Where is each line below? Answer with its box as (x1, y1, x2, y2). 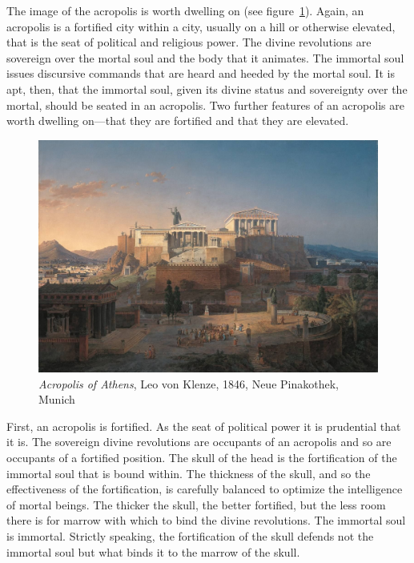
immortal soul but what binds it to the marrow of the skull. (6, 543, 300, 560)
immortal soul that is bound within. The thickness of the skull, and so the (6, 464, 371, 481)
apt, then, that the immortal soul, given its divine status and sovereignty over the (6, 80, 408, 97)
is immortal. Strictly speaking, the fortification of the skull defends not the (6, 527, 374, 544)
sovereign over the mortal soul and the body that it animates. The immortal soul (6, 49, 404, 66)
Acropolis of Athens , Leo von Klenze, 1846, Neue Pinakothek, (38, 375, 339, 392)
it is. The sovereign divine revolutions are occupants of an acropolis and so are (6, 433, 392, 450)
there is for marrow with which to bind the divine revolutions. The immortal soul (6, 512, 406, 529)
